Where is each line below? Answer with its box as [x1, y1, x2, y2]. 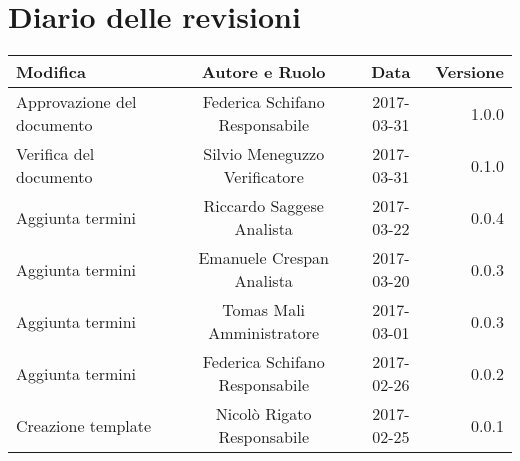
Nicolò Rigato [215, 402, 312, 426]
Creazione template [16, 413, 152, 437]
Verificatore [223, 165, 304, 189]
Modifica [16, 60, 86, 84]
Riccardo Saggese [203, 194, 324, 218]
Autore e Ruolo [201, 60, 326, 84]
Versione [435, 60, 504, 84]
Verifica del [16, 142, 95, 166]
